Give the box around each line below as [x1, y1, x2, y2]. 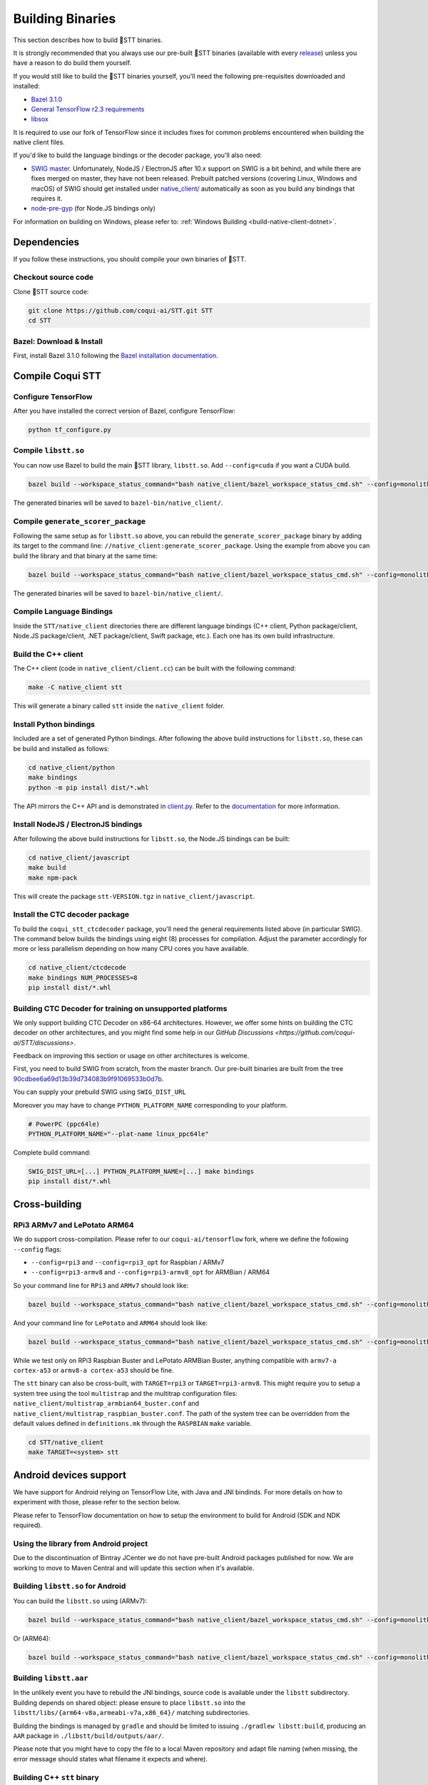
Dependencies [13, 236, 80, 248]
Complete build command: [13, 1148, 91, 1157]
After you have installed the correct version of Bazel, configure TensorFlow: [13, 407, 235, 416]
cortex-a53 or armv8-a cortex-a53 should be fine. [13, 1366, 174, 1374]
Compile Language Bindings [13, 607, 113, 617]
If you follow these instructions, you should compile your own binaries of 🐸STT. [13, 254, 246, 263]
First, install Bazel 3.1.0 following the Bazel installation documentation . [13, 351, 219, 360]
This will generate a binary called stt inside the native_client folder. [13, 702, 225, 710]
